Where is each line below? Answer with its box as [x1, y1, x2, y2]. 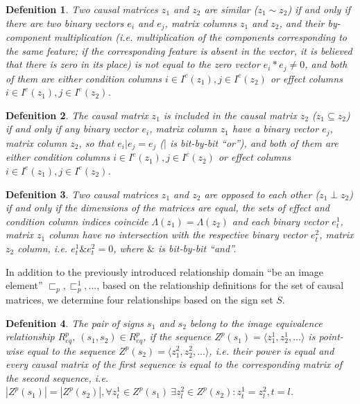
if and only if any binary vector [6, 121, 139, 136]
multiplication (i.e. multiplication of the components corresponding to [53, 30, 348, 44]
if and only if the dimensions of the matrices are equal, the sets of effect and [6, 200, 329, 215]
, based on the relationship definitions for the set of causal [96, 278, 344, 292]
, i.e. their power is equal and [209, 343, 334, 358]
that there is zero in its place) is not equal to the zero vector [6, 57, 260, 71]
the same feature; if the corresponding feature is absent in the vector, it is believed [6, 43, 352, 58]
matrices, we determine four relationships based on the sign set [6, 292, 273, 306]
